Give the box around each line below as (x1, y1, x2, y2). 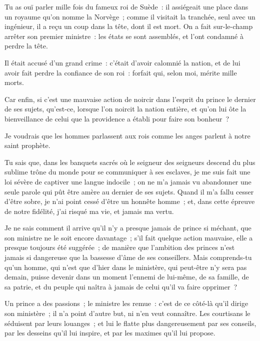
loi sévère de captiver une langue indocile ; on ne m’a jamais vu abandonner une (4, 176, 251, 186)
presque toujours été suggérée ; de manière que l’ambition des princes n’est (4, 242, 235, 252)
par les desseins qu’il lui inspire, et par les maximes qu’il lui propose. (4, 327, 215, 338)
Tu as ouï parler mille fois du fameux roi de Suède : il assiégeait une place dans (4, 1, 248, 11)
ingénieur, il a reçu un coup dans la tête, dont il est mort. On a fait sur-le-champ (4, 21, 253, 31)
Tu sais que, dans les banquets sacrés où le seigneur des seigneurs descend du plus (4, 156, 255, 167)
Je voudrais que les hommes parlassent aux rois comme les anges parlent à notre (4, 130, 250, 140)
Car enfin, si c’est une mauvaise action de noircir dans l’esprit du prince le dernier (4, 93, 256, 104)
